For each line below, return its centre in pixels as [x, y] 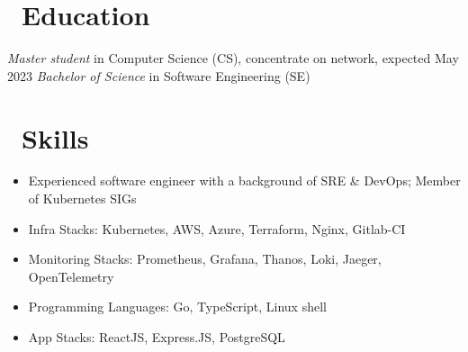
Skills [55, 137]
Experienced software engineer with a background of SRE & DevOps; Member [244, 181]
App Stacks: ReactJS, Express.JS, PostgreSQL [157, 337]
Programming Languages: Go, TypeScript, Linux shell [177, 307]
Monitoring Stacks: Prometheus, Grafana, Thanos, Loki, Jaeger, [205, 259]
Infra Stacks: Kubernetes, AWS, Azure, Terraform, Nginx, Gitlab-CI [217, 228]
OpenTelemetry [71, 276]
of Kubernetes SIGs [82, 199]
